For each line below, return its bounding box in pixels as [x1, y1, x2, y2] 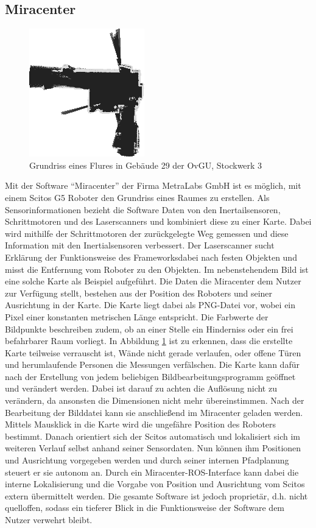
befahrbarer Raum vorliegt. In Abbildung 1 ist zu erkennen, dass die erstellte [5, 334, 293, 347]
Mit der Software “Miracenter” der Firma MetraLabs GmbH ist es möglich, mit [5, 179, 301, 192]
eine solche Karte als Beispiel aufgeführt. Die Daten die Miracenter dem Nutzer [5, 275, 301, 287]
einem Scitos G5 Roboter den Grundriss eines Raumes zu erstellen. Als [5, 191, 270, 203]
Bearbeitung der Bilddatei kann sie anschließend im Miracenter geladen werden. [5, 406, 303, 418]
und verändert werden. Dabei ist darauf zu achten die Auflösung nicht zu [5, 382, 277, 395]
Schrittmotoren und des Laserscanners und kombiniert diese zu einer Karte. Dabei [5, 215, 312, 228]
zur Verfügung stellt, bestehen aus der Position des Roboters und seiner [5, 286, 273, 299]
